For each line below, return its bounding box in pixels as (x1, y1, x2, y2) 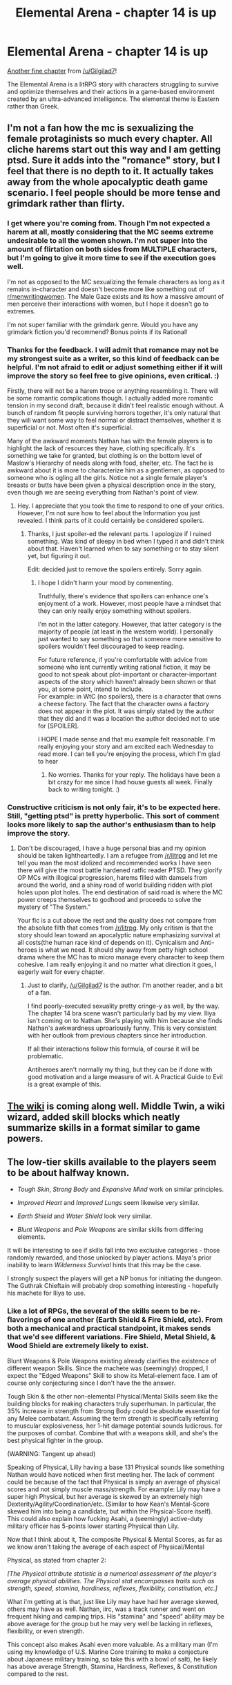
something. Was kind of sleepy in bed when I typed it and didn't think (27, 537, 224, 545)
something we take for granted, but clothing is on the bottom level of (7, 451, 202, 459)
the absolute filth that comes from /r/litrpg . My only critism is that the (17, 923, 214, 932)
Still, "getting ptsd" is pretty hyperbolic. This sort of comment (7, 811, 220, 820)
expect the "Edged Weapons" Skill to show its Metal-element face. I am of (7, 1371, 218, 1379)
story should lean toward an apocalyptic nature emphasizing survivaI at (17, 931, 221, 939)
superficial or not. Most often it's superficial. (7, 423, 133, 432)
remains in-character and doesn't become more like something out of (7, 285, 205, 293)
